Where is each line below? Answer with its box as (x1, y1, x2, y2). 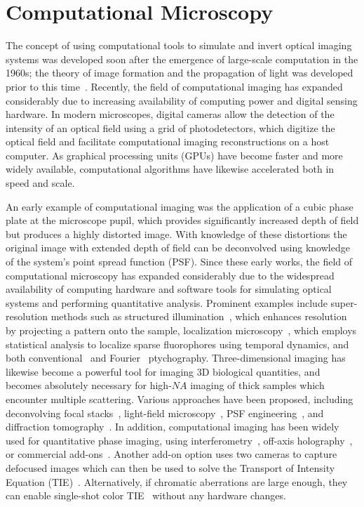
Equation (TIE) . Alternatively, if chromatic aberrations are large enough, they (6, 474, 348, 489)
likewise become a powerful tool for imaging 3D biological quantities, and (6, 364, 321, 378)
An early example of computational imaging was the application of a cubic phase (6, 199, 353, 213)
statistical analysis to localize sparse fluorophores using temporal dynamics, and (6, 336, 349, 351)
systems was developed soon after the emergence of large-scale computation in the (6, 51, 358, 66)
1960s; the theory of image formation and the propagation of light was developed (6, 65, 353, 80)
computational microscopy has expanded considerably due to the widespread (6, 268, 335, 282)
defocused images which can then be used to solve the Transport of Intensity (6, 460, 335, 475)
